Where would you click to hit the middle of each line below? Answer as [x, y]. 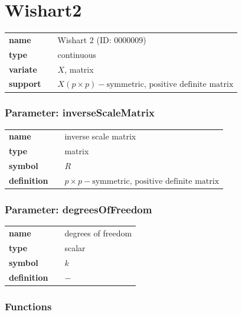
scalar [75, 247]
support [25, 84]
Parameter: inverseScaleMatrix [80, 113]
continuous [77, 54]
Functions [28, 306]
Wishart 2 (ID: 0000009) [102, 39]
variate [23, 69]
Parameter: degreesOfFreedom [79, 210]
